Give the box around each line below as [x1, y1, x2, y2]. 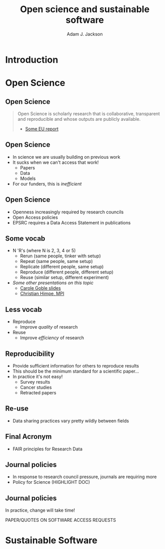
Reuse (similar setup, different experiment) [20, 274, 109, 281]
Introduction [5, 54, 59, 65]
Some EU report [25, 125, 59, 132]
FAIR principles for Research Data [12, 446, 83, 452]
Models [20, 175, 36, 181]
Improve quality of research [20, 324, 78, 330]
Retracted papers [20, 390, 57, 395]
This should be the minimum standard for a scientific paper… [12, 368, 139, 374]
